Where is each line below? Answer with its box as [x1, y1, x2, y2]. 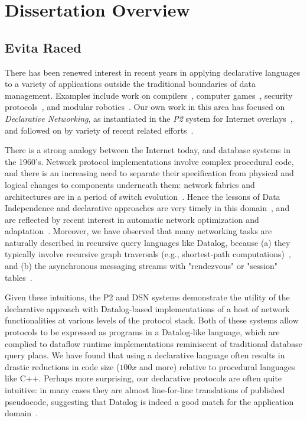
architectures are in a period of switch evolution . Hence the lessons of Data [5, 190, 280, 202]
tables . [5, 271, 32, 283]
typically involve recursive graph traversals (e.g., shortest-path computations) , [5, 248, 291, 260]
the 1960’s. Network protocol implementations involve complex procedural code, [5, 155, 294, 167]
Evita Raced [5, 38, 81, 56]
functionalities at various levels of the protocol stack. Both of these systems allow [5, 314, 299, 326]
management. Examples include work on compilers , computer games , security [5, 89, 293, 101]
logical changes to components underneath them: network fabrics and [5, 178, 255, 190]
